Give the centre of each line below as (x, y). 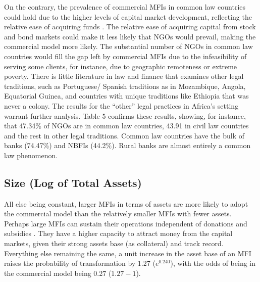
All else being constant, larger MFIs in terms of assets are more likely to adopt (126, 203)
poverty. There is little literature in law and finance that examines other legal (124, 76)
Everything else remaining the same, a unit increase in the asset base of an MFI (128, 253)
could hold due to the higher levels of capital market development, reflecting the (128, 16)
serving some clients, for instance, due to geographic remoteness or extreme (121, 66)
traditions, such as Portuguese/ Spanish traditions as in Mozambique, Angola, (125, 86)
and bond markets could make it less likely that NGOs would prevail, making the (130, 36)
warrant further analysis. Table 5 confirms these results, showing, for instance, (125, 115)
